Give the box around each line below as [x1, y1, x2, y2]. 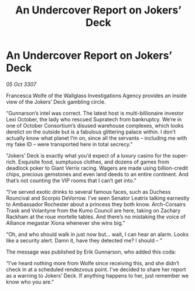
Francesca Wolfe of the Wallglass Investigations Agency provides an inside [6, 92, 187, 99]
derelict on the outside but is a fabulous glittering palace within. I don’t [6, 128, 176, 135]
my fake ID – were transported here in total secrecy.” [6, 141, 133, 148]
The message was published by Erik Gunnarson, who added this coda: [6, 248, 176, 255]
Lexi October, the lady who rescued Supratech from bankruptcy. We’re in [6, 115, 182, 123]
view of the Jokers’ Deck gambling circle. [6, 98, 106, 105]
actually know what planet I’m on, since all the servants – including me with [6, 134, 187, 141]
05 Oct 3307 [6, 80, 37, 88]
